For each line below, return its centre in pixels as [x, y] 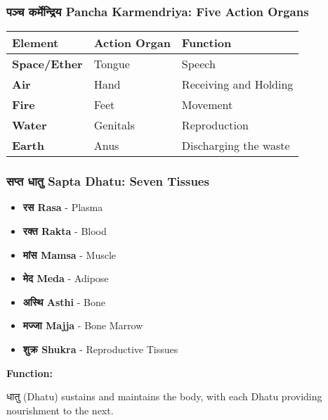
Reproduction [215, 125]
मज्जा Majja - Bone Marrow [83, 325]
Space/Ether [47, 64]
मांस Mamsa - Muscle [70, 254]
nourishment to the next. [60, 410]
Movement [207, 105]
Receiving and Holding [237, 84]
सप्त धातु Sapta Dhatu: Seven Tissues [108, 181]
